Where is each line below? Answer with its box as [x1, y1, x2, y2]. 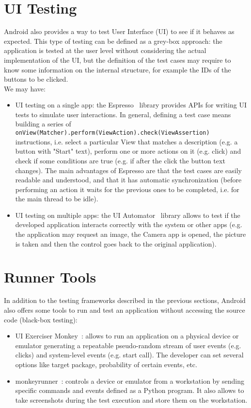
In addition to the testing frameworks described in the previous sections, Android [4, 295, 246, 305]
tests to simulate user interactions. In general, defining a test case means [15, 109, 231, 119]
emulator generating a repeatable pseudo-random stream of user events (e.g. [15, 340, 241, 350]
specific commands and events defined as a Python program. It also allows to [15, 385, 244, 395]
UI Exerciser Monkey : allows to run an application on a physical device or [15, 331, 239, 341]
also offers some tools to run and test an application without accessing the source [4, 304, 245, 315]
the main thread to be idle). [15, 194, 98, 204]
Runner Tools [4, 267, 96, 287]
